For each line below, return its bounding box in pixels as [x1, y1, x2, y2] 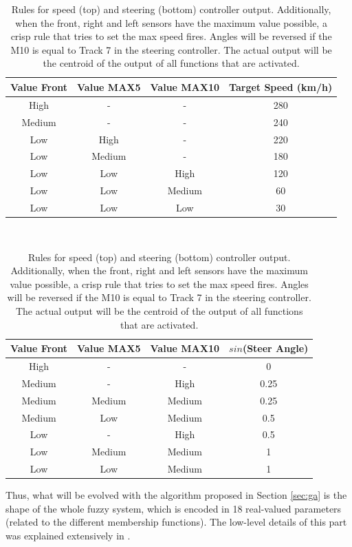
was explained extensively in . [5, 528, 131, 542]
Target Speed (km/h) [229, 79, 333, 94]
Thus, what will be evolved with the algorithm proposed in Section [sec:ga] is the [5, 488, 347, 502]
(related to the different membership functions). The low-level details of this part [5, 515, 347, 529]
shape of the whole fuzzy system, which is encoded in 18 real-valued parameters [5, 501, 342, 515]
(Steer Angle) [242, 341, 309, 355]
